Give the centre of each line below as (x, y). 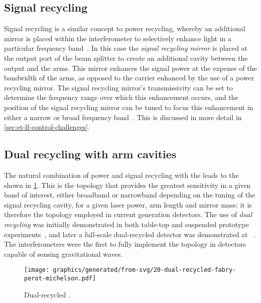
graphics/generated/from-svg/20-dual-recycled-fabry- (145, 270)
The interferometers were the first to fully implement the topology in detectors (125, 244)
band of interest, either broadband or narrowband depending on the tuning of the (130, 195)
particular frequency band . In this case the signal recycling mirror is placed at (126, 48)
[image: (37, 270)
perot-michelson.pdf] (60, 278)
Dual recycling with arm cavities (90, 154)
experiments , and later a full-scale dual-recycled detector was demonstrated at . (130, 234)
